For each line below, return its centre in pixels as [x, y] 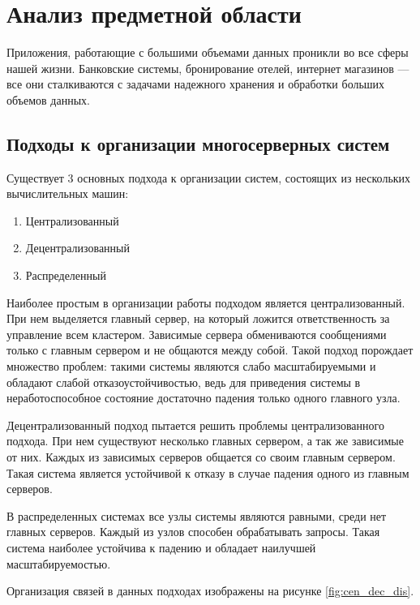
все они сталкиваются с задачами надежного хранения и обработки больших [196, 84]
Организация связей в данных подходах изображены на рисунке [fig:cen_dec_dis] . [210, 591]
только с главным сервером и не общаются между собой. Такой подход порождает [210, 350]
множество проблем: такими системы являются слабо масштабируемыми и [191, 366]
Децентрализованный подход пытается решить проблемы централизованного [195, 425]
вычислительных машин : [68, 193]
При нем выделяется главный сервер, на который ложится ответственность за [198, 318]
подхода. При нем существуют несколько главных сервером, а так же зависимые [205, 441]
